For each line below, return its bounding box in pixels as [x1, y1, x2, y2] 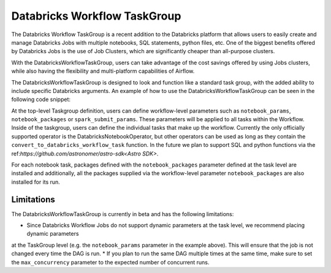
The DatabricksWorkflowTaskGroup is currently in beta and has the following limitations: [11, 210, 234, 217]
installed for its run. [11, 178, 61, 185]
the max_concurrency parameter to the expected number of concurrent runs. [11, 258, 210, 266]
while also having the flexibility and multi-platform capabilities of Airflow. [11, 67, 195, 75]
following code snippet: [11, 95, 70, 103]
